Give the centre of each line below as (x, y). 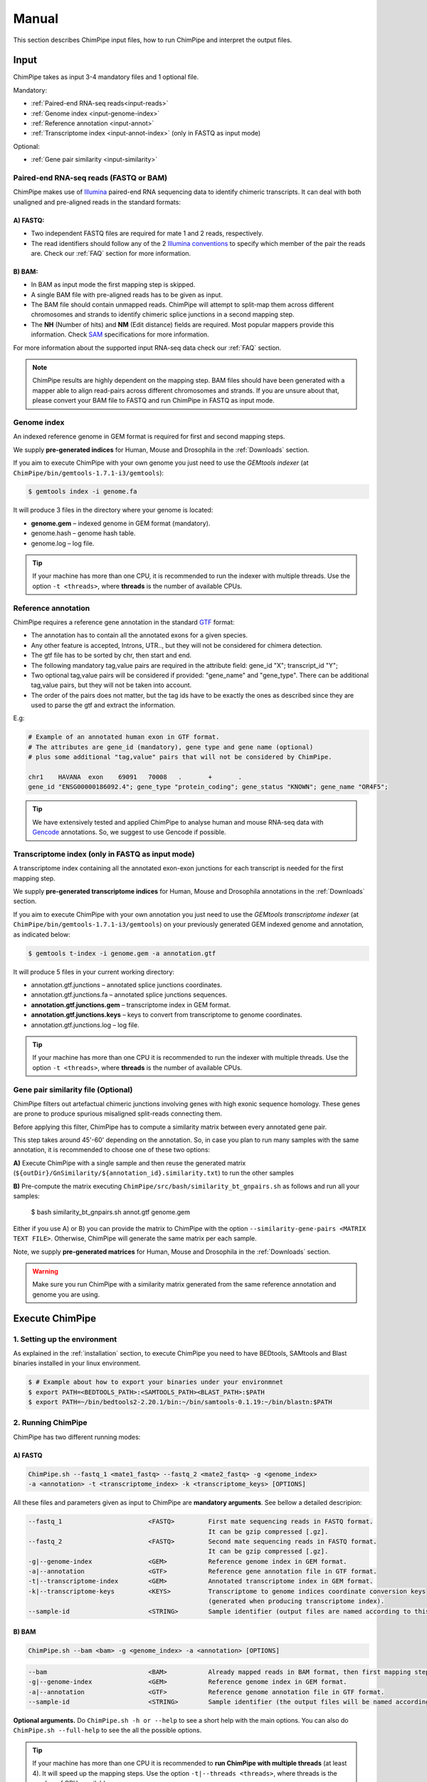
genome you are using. (66, 1294)
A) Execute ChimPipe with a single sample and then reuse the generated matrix (130, 1163)
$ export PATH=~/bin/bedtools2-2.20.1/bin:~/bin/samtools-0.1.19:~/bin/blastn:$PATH (180, 1402)
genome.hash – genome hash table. (83, 533)
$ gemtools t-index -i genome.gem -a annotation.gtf (122, 953)
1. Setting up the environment (65, 1339)
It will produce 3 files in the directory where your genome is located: (113, 510)
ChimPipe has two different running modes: (77, 1437)
